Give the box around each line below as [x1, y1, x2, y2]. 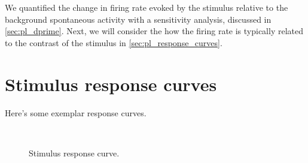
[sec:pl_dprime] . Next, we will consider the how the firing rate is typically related [5, 25, 303, 37]
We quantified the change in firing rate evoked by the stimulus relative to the [5, 1, 288, 13]
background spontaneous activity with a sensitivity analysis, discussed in [5, 13, 272, 25]
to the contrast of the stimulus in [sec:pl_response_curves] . [5, 36, 222, 49]
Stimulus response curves [5, 71, 217, 96]
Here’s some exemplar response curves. [5, 106, 147, 119]
